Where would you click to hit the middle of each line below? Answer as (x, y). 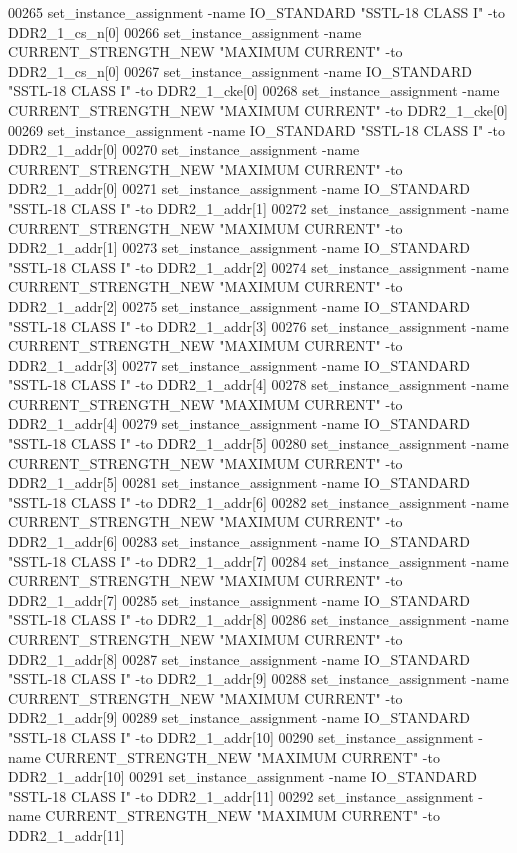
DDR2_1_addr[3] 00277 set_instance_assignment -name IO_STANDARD (239, 364)
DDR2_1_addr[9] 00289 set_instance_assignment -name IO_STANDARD (239, 717)
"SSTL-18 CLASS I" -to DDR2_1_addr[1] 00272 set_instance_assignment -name (258, 207)
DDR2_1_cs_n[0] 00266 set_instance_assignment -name (185, 31)
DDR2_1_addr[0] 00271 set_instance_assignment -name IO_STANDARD (239, 188)
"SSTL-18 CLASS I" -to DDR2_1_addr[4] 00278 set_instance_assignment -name (258, 384)
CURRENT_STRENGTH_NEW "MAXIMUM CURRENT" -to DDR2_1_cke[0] (258, 109)
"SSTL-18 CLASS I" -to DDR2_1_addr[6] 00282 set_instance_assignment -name (258, 501)
